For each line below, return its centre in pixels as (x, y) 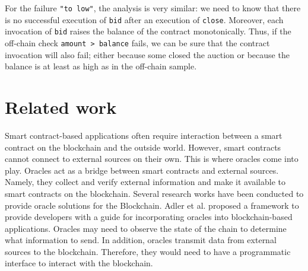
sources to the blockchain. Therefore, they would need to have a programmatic (148, 251)
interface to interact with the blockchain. (79, 263)
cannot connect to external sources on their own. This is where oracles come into (152, 159)
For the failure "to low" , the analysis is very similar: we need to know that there (153, 8)
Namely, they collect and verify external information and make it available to (145, 182)
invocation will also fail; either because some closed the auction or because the (147, 54)
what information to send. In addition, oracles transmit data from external (141, 240)
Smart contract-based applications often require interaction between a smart (144, 135)
